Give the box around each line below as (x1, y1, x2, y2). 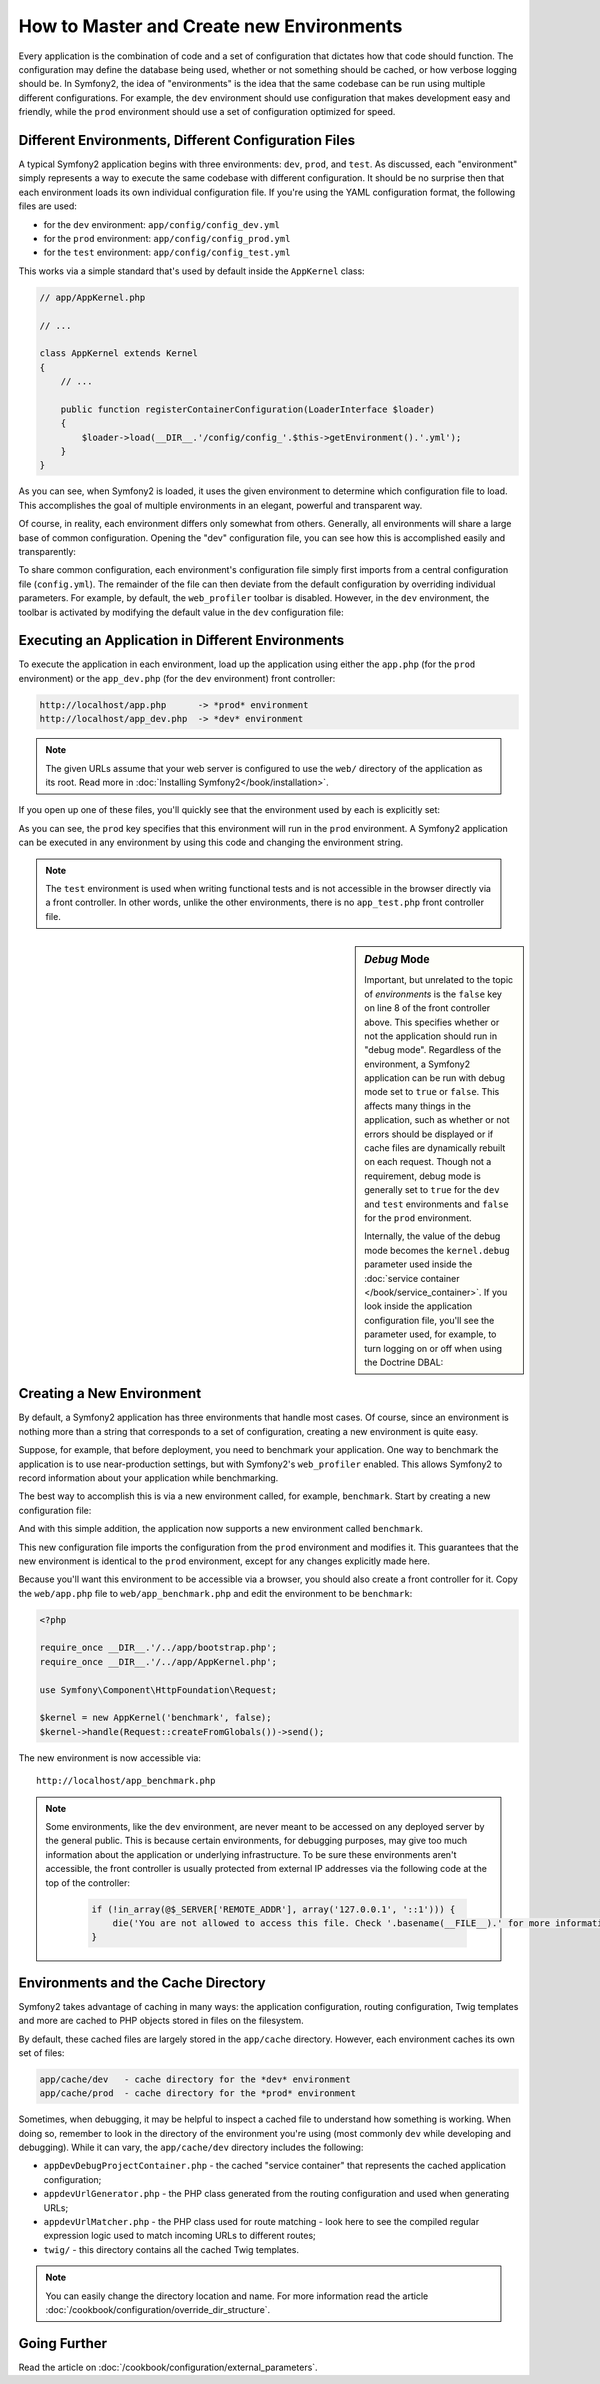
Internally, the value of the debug (364, 1230, 501, 1242)
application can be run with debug (364, 1072, 505, 1084)
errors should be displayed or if (364, 1128, 494, 1140)
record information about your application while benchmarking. (18, 1471, 279, 1484)
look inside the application (364, 1300, 473, 1312)
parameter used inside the (364, 1258, 473, 1270)
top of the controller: (45, 1876, 130, 1889)
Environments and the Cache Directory (18, 1974, 266, 1991)
